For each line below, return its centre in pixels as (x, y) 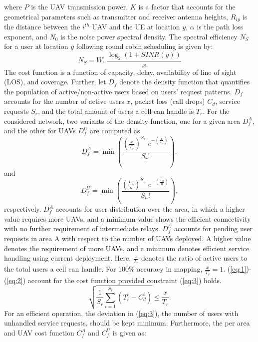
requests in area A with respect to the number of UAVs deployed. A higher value (128, 238)
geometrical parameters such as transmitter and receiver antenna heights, (116, 16)
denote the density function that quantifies (185, 82)
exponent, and (26, 36)
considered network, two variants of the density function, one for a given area (122, 121)
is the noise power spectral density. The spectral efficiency (149, 36)
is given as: (129, 332)
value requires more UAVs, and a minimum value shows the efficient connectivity (128, 218)
